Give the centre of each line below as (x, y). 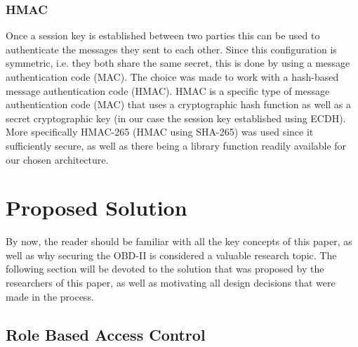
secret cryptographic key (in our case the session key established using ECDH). (176, 118)
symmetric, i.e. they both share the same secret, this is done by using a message (178, 63)
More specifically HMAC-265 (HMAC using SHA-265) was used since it (160, 132)
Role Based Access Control (106, 334)
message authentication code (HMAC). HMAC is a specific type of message (168, 90)
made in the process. (50, 296)
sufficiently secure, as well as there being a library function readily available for (176, 145)
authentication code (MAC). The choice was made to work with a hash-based (172, 77)
